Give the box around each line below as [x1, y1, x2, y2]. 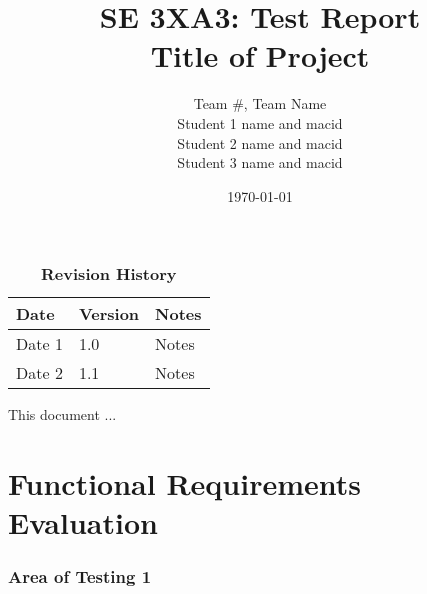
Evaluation [8, 502, 158, 543]
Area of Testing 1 [8, 564, 152, 589]
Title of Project [150, 35, 370, 76]
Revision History [41, 262, 177, 286]
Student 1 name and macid [177, 112, 343, 133]
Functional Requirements [8, 463, 361, 504]
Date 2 [16, 361, 63, 385]
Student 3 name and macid [177, 152, 343, 173]
